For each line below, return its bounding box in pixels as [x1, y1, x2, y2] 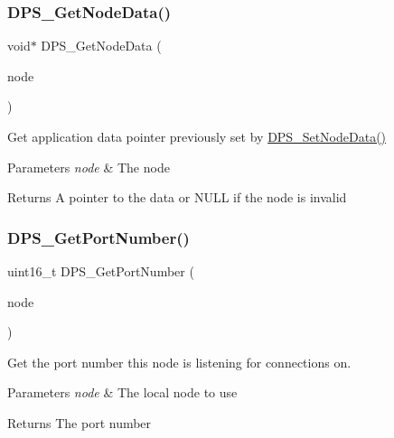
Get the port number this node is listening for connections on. [7, 352, 352, 371]
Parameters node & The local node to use [7, 383, 238, 402]
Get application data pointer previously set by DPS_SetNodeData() [7, 127, 387, 145]
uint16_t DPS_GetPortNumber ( [7, 262, 194, 280]
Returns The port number [7, 413, 152, 432]
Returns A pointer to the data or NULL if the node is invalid [7, 188, 347, 207]
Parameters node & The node [7, 157, 170, 176]
